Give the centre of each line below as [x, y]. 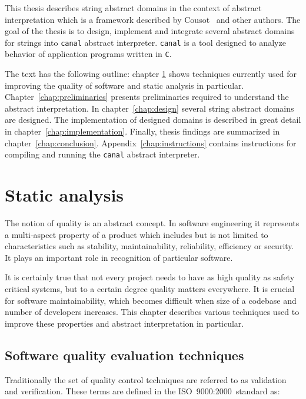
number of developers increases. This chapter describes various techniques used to [152, 312]
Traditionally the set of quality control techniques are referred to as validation [146, 379]
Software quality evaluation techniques [124, 355]
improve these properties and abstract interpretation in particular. [124, 323]
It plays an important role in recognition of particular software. [119, 257]
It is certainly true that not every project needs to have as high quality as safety [150, 277]
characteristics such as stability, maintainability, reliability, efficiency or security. [149, 246]
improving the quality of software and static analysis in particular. [124, 85]
